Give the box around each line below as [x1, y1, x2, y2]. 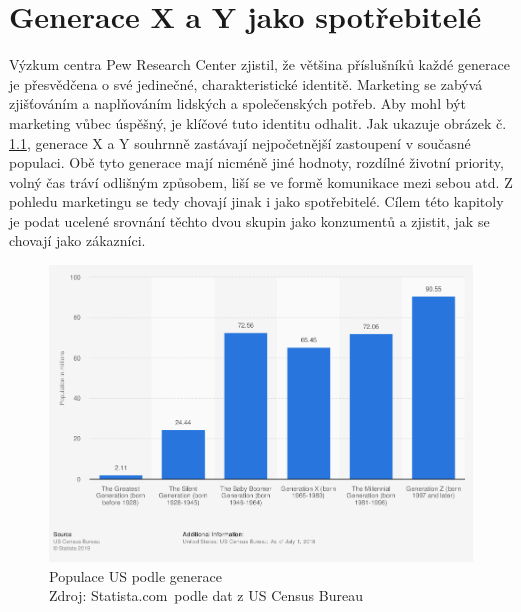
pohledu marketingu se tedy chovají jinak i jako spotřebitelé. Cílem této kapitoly [9, 191, 504, 212]
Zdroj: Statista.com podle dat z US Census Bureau [49, 585, 363, 606]
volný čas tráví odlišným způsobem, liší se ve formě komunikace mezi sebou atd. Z [9, 171, 513, 192]
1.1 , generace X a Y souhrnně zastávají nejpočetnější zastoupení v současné [9, 132, 471, 153]
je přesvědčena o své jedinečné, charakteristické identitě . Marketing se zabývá [9, 73, 483, 94]
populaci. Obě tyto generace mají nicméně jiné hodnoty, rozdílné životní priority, [9, 152, 504, 173]
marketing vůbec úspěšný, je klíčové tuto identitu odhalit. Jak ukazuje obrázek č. [9, 112, 507, 133]
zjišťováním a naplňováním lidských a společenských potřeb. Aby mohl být [9, 93, 466, 114]
